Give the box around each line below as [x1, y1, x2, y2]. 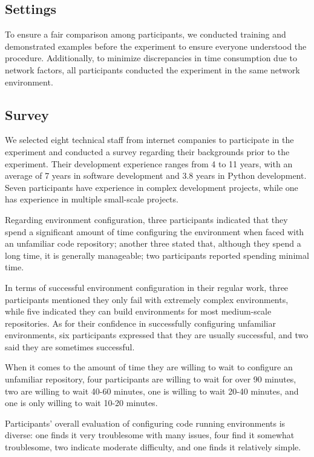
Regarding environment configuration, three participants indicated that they [5, 213, 288, 225]
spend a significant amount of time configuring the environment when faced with [5, 225, 304, 238]
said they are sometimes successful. [5, 340, 135, 353]
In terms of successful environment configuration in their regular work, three [5, 281, 289, 293]
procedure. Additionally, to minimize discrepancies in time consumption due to [5, 52, 297, 64]
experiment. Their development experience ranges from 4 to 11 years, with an [5, 157, 293, 170]
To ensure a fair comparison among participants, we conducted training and [5, 28, 286, 41]
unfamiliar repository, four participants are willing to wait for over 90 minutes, [5, 373, 296, 385]
